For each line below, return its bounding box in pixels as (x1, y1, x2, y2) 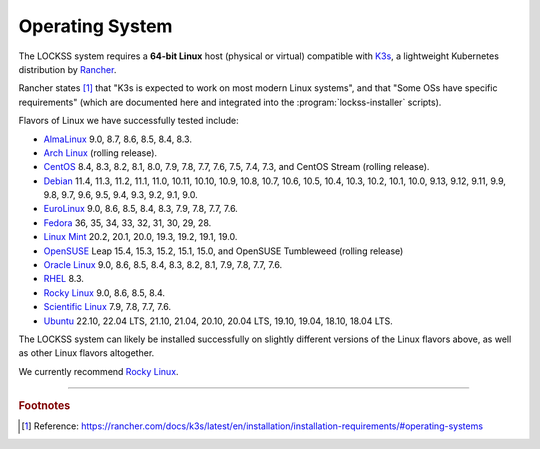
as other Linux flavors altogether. (18, 347, 155, 359)
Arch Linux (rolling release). (43, 146, 158, 159)
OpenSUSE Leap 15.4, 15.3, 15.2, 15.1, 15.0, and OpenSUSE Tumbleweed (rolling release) (43, 245, 404, 257)
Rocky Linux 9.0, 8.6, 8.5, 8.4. (43, 286, 165, 299)
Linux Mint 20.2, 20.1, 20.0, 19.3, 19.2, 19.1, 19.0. (43, 231, 238, 243)
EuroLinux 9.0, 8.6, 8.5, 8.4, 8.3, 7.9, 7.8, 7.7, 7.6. (43, 203, 239, 215)
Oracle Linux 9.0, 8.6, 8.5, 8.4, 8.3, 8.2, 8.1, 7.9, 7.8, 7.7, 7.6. (43, 259, 283, 271)
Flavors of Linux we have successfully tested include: (18, 115, 239, 127)
